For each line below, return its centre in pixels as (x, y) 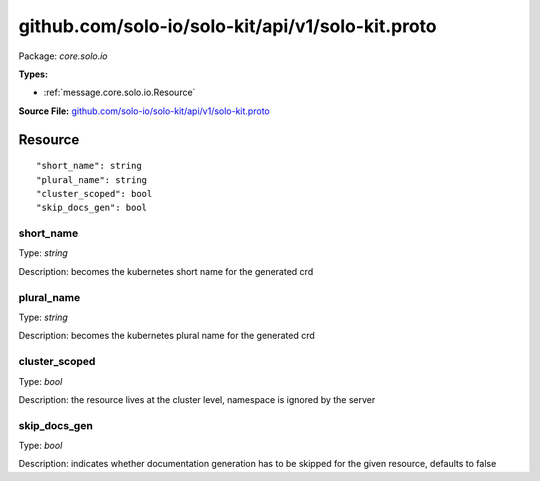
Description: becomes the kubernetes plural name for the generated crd (166, 336)
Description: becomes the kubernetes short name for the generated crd (166, 271)
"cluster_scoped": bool (94, 193)
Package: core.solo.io (63, 56)
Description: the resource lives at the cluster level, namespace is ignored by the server (197, 399)
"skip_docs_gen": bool (92, 208)
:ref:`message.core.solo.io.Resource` (119, 92)
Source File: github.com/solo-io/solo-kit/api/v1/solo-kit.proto (144, 111)
